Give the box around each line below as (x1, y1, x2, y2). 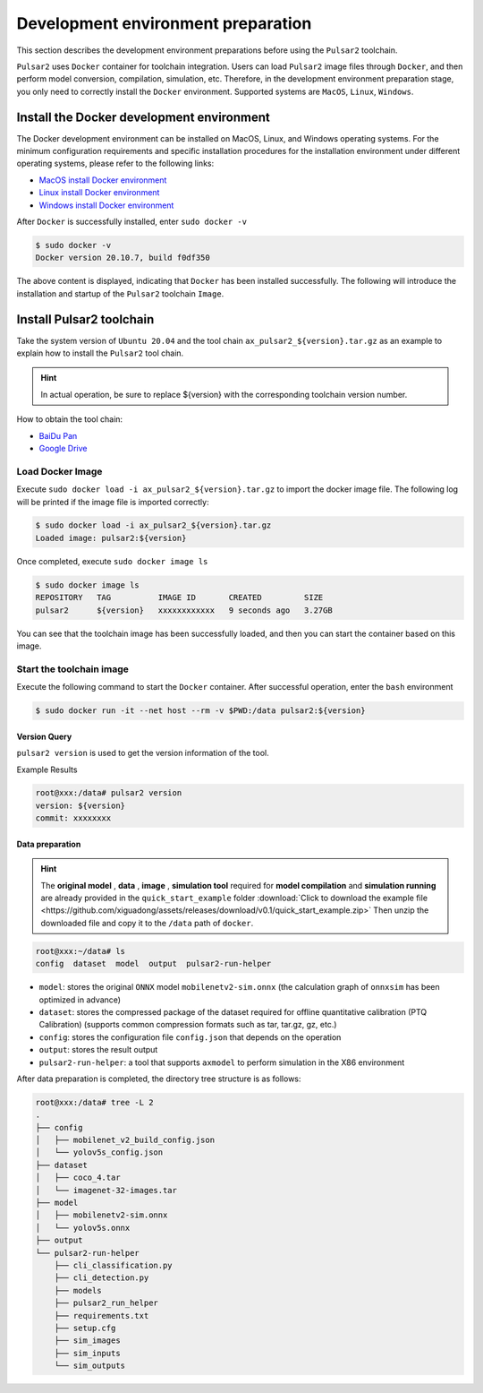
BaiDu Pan (38, 430, 78, 441)
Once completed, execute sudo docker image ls (16, 555, 208, 566)
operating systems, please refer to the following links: (16, 158, 215, 169)
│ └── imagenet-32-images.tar (35, 1185, 178, 1195)
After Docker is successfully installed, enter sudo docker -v (16, 216, 248, 227)
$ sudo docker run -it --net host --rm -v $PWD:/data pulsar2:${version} (35, 706, 366, 716)
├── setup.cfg (54, 1322, 116, 1333)
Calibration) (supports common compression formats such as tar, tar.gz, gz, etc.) (38, 1019, 337, 1030)
